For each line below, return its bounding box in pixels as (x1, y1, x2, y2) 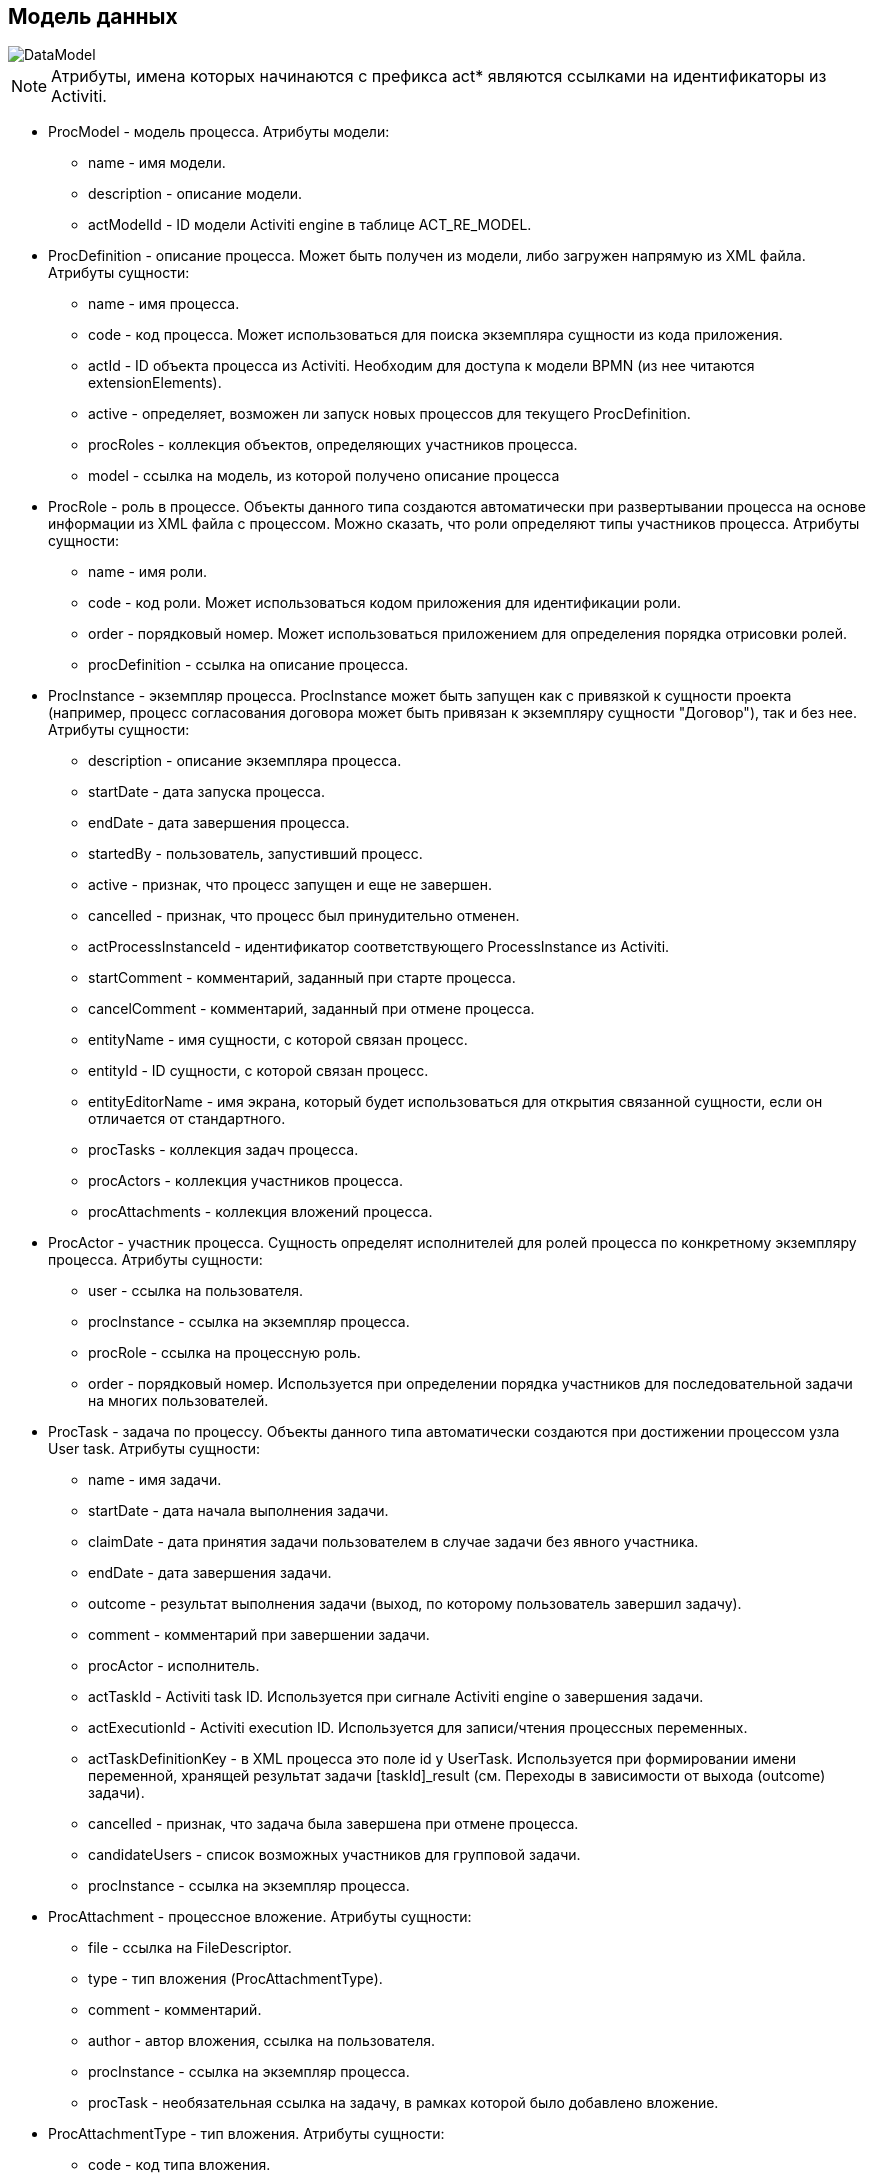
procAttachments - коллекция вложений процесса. (88, 1203, 433, 1221)
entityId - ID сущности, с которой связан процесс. (88, 1062, 429, 1080)
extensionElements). (88, 374, 222, 392)
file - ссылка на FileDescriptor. (88, 1939, 292, 1957)
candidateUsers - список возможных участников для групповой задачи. (88, 1846, 581, 1864)
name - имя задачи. (88, 1471, 222, 1489)
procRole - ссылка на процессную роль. (88, 1344, 361, 1362)
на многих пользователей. (88, 1392, 269, 1410)
